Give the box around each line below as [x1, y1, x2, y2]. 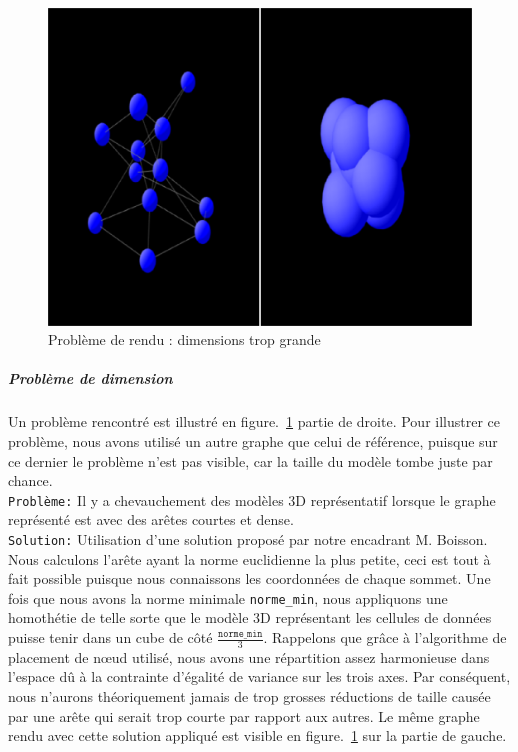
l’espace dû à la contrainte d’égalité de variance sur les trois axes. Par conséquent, [8, 666, 511, 687]
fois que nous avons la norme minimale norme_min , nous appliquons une [8, 587, 448, 608]
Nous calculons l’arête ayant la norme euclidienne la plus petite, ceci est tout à [8, 548, 491, 569]
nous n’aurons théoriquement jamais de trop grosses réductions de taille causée [8, 686, 491, 707]
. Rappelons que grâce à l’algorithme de [263, 627, 507, 648]
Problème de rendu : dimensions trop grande [48, 329, 321, 350]
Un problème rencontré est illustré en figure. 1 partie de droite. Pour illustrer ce [8, 411, 500, 432]
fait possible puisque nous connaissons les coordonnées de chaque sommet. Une [8, 568, 491, 589]
